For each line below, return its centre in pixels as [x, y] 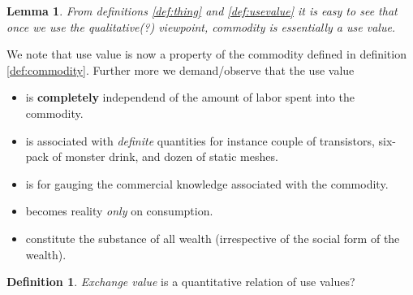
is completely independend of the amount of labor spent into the [190, 97]
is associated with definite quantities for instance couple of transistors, [200, 140]
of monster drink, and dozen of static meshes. [165, 156]
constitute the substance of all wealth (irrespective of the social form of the [213, 238]
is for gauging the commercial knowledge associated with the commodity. [207, 183]
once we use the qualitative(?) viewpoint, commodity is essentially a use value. [201, 26]
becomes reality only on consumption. [119, 211]
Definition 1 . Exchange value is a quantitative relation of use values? [181, 282]
